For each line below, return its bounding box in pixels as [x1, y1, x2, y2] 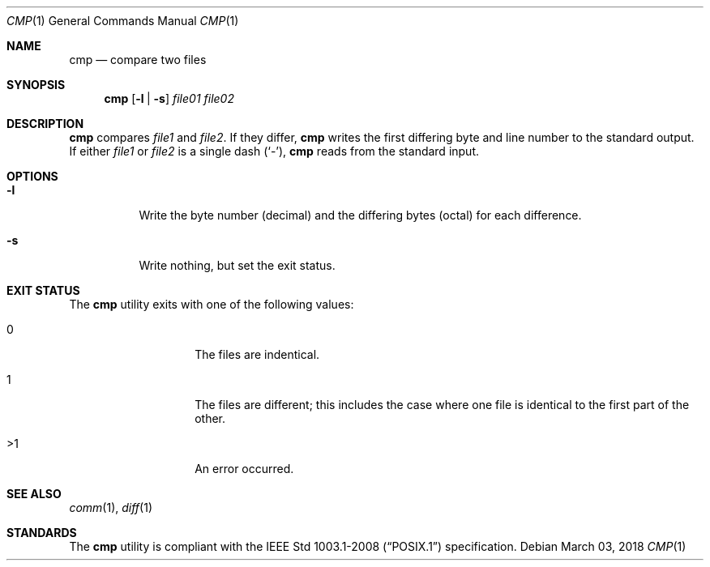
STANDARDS [6, 526, 77, 539]
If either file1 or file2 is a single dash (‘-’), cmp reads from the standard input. [69, 144, 480, 158]
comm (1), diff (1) [69, 501, 153, 514]
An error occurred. [195, 462, 294, 475]
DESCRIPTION [6, 117, 84, 130]
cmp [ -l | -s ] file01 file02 [104, 92, 234, 105]
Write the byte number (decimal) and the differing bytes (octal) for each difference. [139, 208, 582, 222]
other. [195, 411, 226, 425]
